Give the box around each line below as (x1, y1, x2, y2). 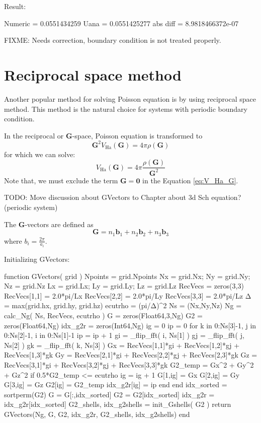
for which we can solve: (4, 149, 75, 159)
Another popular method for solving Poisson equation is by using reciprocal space (4, 93, 256, 104)
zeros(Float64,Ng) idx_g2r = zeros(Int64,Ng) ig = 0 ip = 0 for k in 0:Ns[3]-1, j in (4, 320, 256, 330)
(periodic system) (4, 201, 58, 212)
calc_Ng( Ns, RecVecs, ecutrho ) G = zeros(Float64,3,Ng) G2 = (4, 310, 203, 321)
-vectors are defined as (25, 219, 94, 229)
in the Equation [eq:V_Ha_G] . (142, 175, 238, 185)
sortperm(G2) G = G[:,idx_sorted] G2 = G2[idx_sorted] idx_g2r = (4, 389, 215, 399)
